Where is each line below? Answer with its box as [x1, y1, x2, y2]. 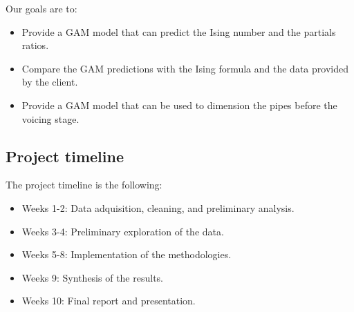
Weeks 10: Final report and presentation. [21, 293, 196, 308]
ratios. [21, 38, 49, 52]
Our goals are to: [6, 1, 77, 15]
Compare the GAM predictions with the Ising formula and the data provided [21, 61, 348, 75]
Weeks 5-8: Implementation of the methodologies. [21, 247, 232, 262]
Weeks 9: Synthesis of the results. [21, 270, 163, 284]
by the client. [21, 75, 78, 89]
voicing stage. [21, 111, 80, 126]
